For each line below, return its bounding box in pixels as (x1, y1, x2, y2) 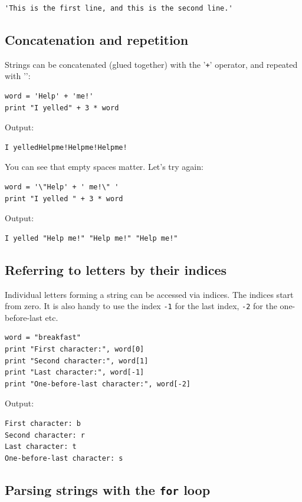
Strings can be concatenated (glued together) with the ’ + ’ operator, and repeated (5, 58, 298, 70)
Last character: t (5, 442, 77, 451)
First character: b (5, 419, 81, 428)
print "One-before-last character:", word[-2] (5, 379, 191, 388)
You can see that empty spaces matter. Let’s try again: (5, 160, 203, 173)
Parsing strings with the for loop (5, 480, 211, 498)
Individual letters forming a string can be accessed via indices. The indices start (5, 288, 294, 300)
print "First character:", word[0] (5, 345, 145, 354)
